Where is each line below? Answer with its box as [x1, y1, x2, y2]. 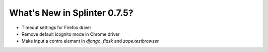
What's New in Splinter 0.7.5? [9, 7, 134, 18]
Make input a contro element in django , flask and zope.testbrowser [21, 38, 159, 44]
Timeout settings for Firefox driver [21, 25, 92, 30]
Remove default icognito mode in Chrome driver [21, 31, 120, 37]
